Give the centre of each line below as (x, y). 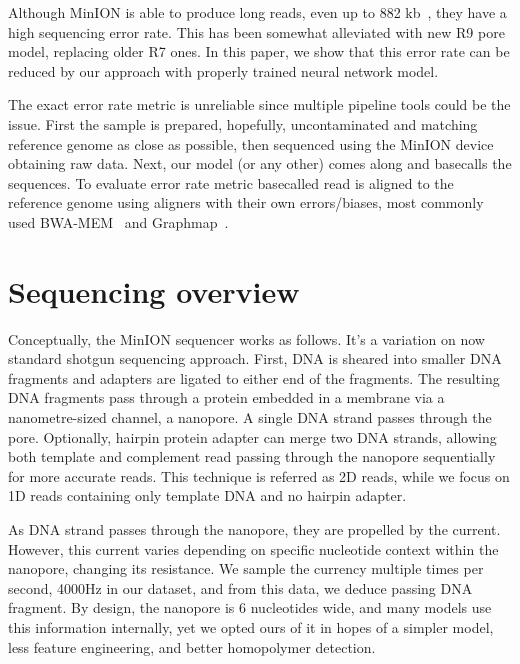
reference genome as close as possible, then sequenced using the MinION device (251, 143)
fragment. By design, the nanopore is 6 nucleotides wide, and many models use (250, 607)
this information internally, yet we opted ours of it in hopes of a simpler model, (251, 626)
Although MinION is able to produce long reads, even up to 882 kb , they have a (257, 12)
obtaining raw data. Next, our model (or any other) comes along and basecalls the (260, 163)
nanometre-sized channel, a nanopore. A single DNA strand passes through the (250, 417)
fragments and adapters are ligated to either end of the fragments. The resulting (254, 377)
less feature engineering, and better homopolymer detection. (192, 646)
